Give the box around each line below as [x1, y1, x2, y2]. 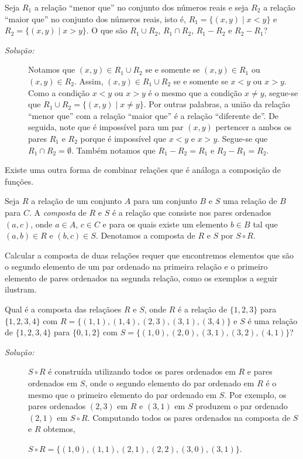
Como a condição [28, 86, 89, 98]
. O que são [86, 24, 128, 36]
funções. [5, 175, 34, 187]
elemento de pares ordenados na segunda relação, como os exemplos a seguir [5, 271, 278, 284]
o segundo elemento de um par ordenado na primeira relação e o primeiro [5, 260, 268, 273]
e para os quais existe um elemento [102, 217, 228, 230]
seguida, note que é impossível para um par [28, 121, 184, 133]
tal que [253, 217, 278, 230]
